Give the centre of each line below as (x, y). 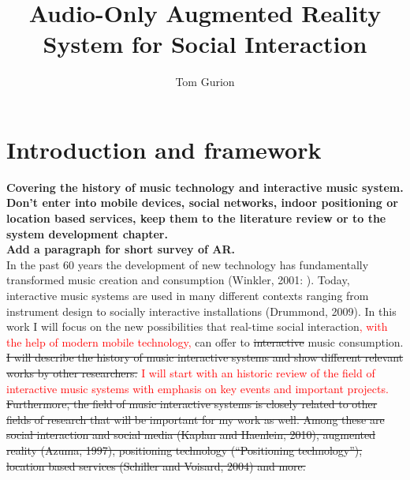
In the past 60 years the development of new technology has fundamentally (188, 264)
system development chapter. (87, 233)
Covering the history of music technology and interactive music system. (205, 187)
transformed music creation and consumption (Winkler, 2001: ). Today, (178, 280)
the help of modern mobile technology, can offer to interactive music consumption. (205, 341)
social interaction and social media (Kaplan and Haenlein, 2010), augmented (191, 435)
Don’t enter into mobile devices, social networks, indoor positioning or (202, 202)
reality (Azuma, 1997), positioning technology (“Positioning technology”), (184, 450)
